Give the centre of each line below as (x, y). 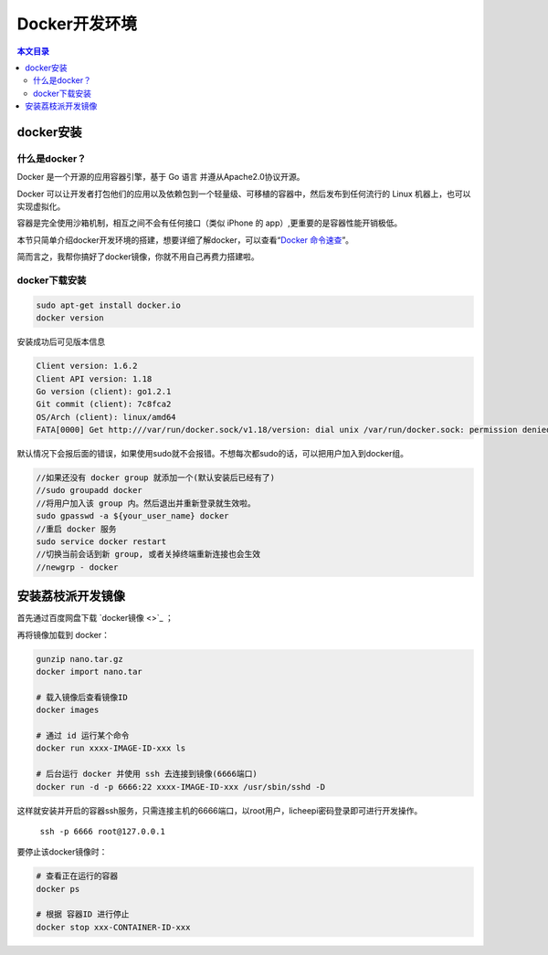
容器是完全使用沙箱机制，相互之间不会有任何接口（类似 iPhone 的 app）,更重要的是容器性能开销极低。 (210, 223)
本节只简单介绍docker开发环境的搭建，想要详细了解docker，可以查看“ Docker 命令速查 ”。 (185, 240)
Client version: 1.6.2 (87, 366)
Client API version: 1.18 (94, 378)
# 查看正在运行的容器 (77, 876)
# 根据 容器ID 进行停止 (83, 914)
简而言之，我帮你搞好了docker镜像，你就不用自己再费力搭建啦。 (138, 257)
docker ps (58, 889)
